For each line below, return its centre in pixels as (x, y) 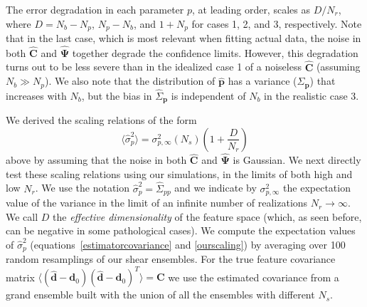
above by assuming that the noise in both (96, 160)
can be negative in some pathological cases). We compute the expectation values (181, 230)
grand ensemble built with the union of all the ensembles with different (160, 295)
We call (22, 216)
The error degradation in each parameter (95, 9)
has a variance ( (262, 81)
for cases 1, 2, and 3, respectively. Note (277, 23)
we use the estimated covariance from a (254, 277)
